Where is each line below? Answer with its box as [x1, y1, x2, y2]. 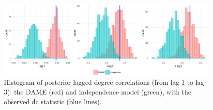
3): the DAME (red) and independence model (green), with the [4, 87, 192, 96]
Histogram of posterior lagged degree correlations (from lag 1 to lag [4, 77, 204, 87]
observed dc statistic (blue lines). [4, 96, 102, 106]
